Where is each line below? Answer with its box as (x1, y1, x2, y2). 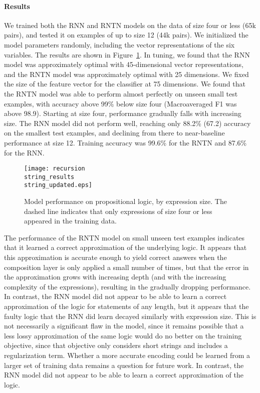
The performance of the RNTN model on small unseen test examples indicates (4, 232, 245, 242)
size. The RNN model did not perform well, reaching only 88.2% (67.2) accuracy (4, 117, 251, 128)
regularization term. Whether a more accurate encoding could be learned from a (4, 349, 250, 360)
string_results (24, 173, 75, 180)
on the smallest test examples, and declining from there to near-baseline (4, 127, 225, 138)
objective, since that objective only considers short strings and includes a (4, 340, 228, 350)
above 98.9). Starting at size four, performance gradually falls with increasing (4, 108, 241, 118)
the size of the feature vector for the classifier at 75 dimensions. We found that (4, 78, 245, 89)
